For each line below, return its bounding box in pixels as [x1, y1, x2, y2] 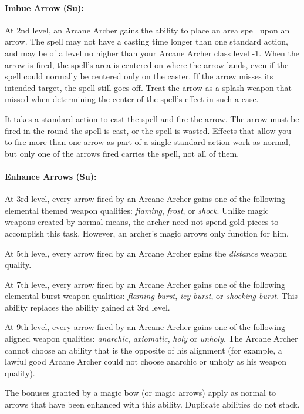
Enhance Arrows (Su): [5, 170, 97, 182]
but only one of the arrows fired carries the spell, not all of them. [5, 147, 239, 159]
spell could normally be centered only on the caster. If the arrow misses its [5, 70, 273, 82]
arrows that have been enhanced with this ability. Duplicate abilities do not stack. [5, 398, 300, 410]
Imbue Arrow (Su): [5, 1, 84, 14]
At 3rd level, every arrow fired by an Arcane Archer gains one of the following [5, 193, 285, 205]
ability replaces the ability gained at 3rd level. [5, 301, 170, 313]
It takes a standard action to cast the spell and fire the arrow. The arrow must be [5, 112, 299, 124]
